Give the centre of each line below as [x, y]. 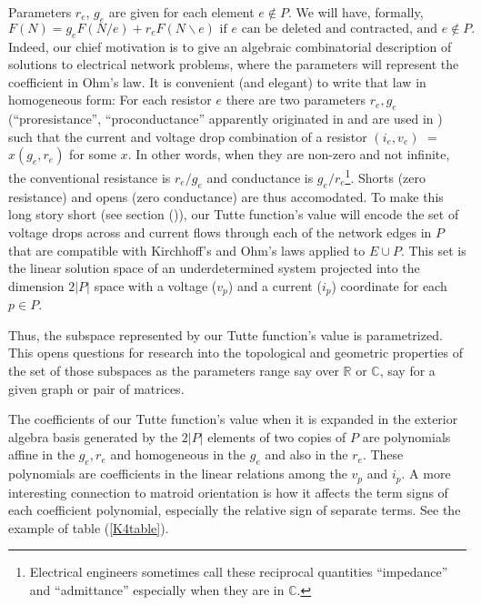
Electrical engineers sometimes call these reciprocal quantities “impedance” [239, 572]
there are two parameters [296, 100]
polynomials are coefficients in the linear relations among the [178, 474]
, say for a [407, 371]
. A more [426, 474]
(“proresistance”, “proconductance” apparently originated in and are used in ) [225, 119]
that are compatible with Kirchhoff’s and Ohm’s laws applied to [187, 250]
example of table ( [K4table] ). [89, 527]
